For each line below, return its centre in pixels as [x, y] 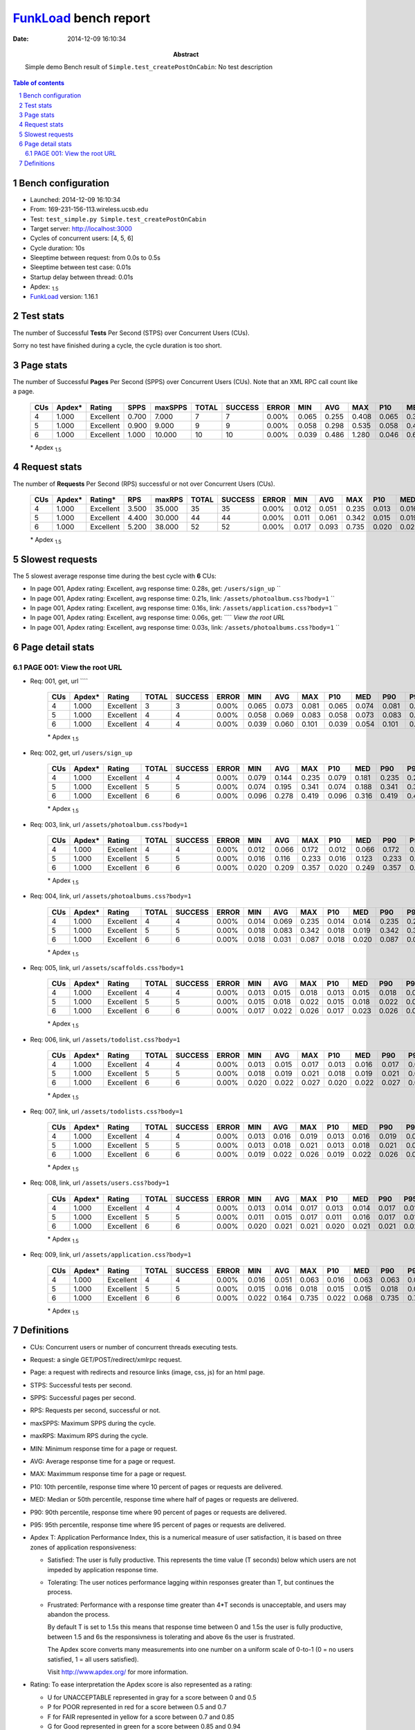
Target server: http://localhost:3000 [81, 228]
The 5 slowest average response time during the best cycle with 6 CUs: [115, 576]
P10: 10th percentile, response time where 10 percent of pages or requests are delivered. [156, 1486]
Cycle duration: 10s [57, 248]
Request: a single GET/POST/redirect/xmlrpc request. [106, 1359]
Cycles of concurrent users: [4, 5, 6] [82, 238]
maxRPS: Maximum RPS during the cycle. [89, 1436]
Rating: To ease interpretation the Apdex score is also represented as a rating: [141, 1684]
